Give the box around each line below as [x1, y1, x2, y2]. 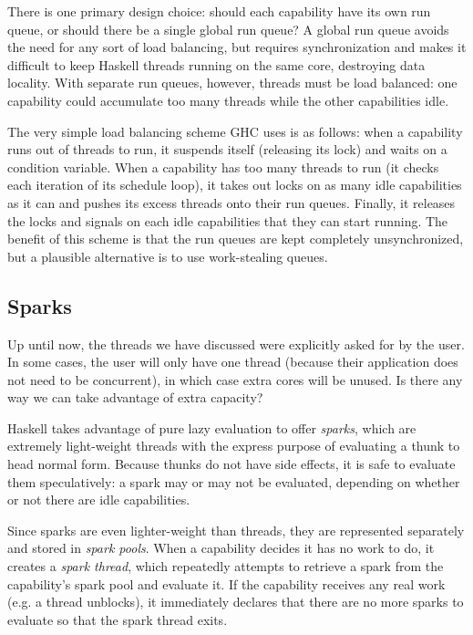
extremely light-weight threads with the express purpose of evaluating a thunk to [7, 436, 460, 455]
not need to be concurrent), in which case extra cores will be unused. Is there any [7, 370, 463, 389]
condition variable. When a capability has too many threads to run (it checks [7, 157, 439, 176]
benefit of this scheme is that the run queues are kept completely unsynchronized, [7, 229, 464, 248]
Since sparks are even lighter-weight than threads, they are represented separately [7, 520, 465, 539]
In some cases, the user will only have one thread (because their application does [7, 352, 458, 371]
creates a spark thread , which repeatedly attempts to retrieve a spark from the [7, 557, 444, 576]
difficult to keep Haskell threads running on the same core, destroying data [7, 55, 426, 74]
